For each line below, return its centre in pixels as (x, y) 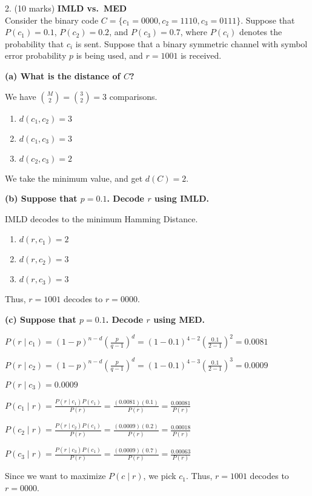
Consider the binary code (52, 20)
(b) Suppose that (41, 198)
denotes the (261, 32)
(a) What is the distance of (63, 75)
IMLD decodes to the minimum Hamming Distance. (101, 218)
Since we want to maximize (55, 476)
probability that (35, 43)
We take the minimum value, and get (74, 178)
